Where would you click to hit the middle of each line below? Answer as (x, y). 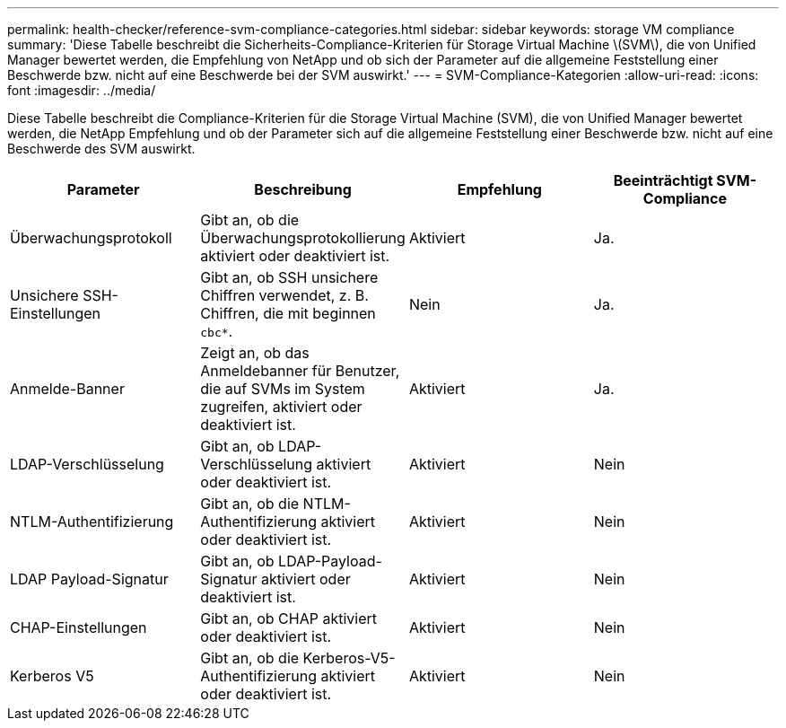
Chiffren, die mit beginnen (288, 313)
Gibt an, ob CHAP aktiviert (288, 618)
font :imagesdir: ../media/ (82, 90)
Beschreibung (303, 189)
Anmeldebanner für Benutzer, (300, 371)
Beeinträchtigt (663, 180)
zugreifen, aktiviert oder (281, 407)
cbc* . (217, 331)
